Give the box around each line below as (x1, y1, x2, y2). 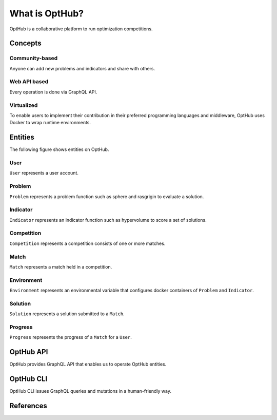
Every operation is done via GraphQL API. (9, 89, 97, 95)
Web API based (9, 78, 49, 85)
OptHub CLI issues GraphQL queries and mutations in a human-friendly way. (9, 388, 172, 394)
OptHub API (9, 348, 48, 356)
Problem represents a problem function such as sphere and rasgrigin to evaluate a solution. (9, 193, 204, 200)
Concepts (9, 39, 42, 48)
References (9, 402, 47, 410)
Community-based (9, 54, 58, 62)
